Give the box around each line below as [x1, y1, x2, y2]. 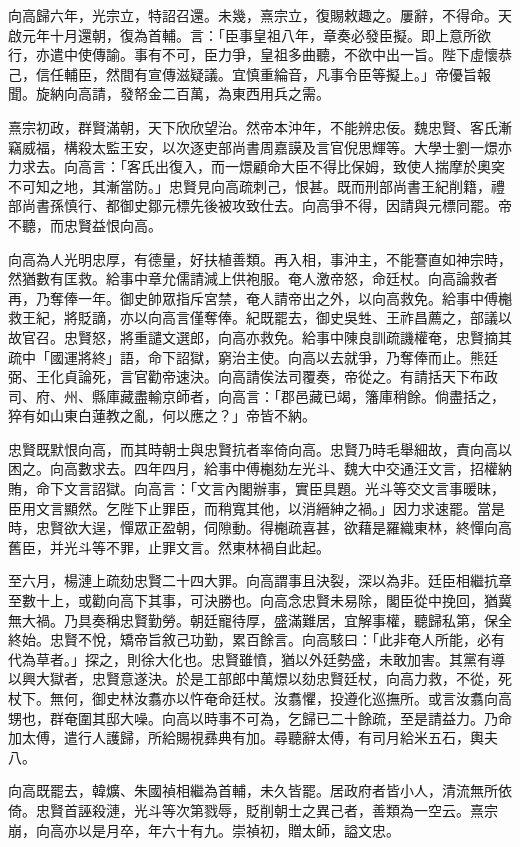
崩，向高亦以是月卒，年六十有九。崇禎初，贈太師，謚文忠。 [8, 819, 400, 840]
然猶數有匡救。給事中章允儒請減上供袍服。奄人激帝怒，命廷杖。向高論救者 [8, 268, 498, 289]
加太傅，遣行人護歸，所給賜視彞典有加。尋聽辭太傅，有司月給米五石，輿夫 [8, 727, 498, 748]
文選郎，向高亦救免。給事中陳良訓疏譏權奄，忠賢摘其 [161, 326, 512, 347]
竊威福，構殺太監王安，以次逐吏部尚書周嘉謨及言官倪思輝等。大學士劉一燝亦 [8, 136, 512, 157]
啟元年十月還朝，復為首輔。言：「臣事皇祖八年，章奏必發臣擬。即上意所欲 [8, 24, 491, 45]
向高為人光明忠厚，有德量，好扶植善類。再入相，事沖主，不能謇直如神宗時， [8, 248, 512, 269]
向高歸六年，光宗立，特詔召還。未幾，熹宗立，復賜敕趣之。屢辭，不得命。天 [8, 5, 512, 25]
